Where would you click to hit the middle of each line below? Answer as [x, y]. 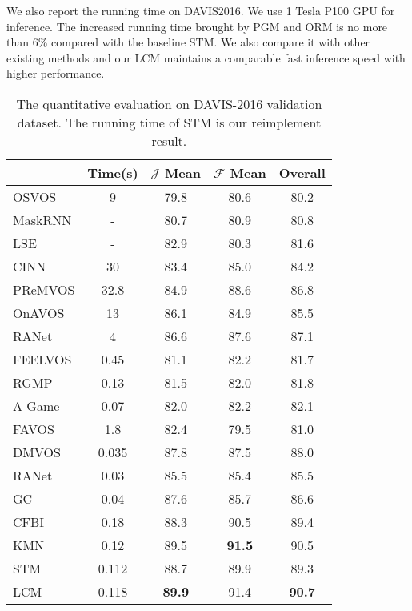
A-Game [36, 405]
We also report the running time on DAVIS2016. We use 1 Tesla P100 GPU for [201, 10]
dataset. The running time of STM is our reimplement [169, 122]
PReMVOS [44, 289]
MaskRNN [42, 219]
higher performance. [56, 73]
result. [169, 140]
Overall [302, 172]
